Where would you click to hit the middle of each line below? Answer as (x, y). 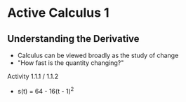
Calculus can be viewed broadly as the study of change (98, 55)
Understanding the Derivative (73, 39)
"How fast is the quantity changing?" (71, 63)
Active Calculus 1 (59, 13)
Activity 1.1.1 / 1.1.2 (33, 76)
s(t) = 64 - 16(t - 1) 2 (46, 90)
